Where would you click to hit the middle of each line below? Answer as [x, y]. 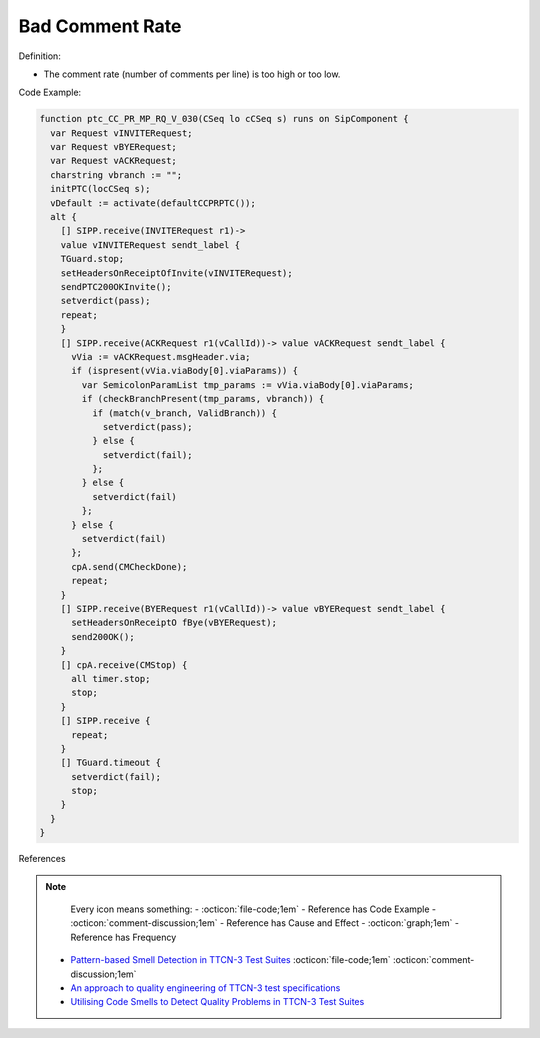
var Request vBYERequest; [113, 147]
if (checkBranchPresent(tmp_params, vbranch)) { [203, 399]
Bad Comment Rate [100, 26]
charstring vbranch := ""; [116, 174]
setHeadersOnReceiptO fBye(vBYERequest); [174, 623]
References [42, 859]
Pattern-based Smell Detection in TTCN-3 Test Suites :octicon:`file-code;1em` [231, 960]
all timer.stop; [111, 678]
